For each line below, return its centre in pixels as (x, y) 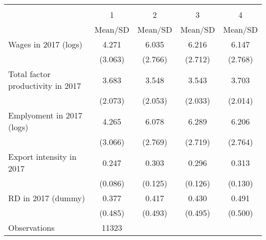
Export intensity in (42, 157)
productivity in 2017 (45, 86)
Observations (31, 227)
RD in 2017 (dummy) (47, 198)
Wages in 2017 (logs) (46, 44)
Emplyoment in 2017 (45, 115)
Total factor (29, 74)
